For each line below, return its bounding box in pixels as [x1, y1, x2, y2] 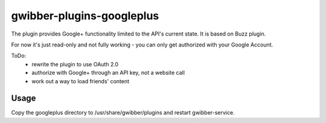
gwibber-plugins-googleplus [11, 9, 159, 22]
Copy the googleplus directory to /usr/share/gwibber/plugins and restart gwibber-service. [11, 109, 235, 116]
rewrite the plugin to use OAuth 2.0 [31, 60, 119, 68]
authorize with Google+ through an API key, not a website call [31, 69, 185, 77]
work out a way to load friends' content [31, 77, 130, 84]
